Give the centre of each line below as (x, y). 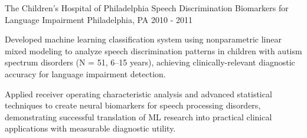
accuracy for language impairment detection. (85, 73)
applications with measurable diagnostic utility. (90, 128)
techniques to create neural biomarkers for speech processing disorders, (133, 105)
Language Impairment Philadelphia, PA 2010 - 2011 (99, 19)
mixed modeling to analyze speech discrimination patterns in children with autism (153, 50)
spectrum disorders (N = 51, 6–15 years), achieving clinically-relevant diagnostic (150, 62)
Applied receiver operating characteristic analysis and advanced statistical (138, 93)
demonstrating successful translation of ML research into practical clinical (138, 116)
